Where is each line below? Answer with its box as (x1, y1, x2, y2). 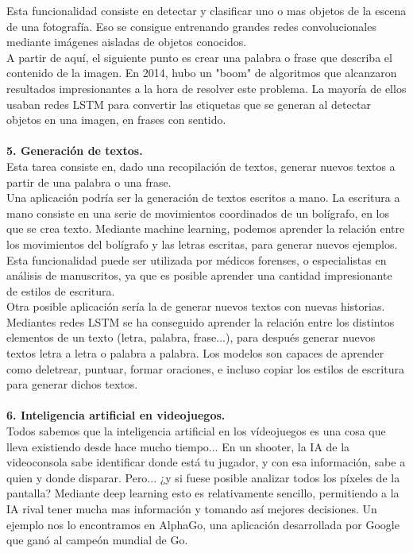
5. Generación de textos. (6, 142, 143, 159)
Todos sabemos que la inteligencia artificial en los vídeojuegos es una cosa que (6, 423, 386, 439)
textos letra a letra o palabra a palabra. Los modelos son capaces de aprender (6, 345, 384, 362)
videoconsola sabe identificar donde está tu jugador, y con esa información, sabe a (6, 454, 406, 470)
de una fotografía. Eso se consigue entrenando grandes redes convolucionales (6, 17, 376, 34)
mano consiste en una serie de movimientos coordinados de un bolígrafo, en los (6, 204, 390, 221)
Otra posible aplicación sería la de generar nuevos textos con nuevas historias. (6, 298, 385, 315)
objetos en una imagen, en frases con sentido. (6, 111, 226, 128)
